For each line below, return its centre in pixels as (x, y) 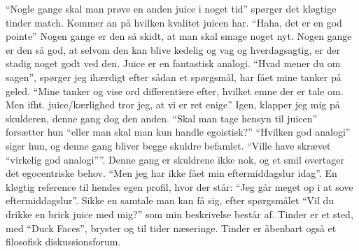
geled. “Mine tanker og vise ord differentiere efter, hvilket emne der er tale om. (175, 91)
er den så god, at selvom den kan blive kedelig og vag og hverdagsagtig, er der (173, 49)
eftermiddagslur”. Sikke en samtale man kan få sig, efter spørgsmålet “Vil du (170, 200)
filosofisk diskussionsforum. (63, 242)
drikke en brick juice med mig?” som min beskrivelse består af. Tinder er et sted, (179, 214)
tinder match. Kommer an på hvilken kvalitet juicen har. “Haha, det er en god (174, 22)
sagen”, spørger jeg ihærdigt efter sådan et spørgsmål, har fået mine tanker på (174, 77)
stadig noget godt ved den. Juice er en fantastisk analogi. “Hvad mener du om (173, 63)
